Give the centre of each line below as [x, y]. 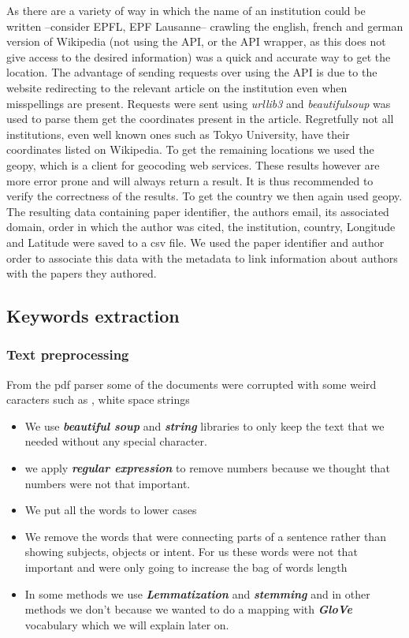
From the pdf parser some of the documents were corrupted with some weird [191, 384]
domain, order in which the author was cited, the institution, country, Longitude [201, 227]
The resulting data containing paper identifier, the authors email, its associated [198, 211]
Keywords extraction [93, 316]
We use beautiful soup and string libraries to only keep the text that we [204, 425]
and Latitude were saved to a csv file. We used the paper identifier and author [195, 242]
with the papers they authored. [82, 273]
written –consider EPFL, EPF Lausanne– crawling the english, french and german [205, 26]
